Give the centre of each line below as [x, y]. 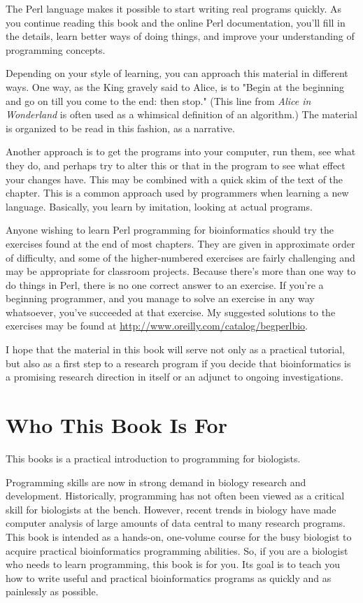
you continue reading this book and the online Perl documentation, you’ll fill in [176, 22]
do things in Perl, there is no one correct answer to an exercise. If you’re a [165, 284]
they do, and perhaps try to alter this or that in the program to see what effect [176, 165]
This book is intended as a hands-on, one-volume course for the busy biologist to [179, 536]
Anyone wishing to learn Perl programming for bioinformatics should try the [170, 230]
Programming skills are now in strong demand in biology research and [156, 482]
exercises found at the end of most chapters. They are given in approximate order [180, 243]
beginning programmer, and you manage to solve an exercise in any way [160, 298]
